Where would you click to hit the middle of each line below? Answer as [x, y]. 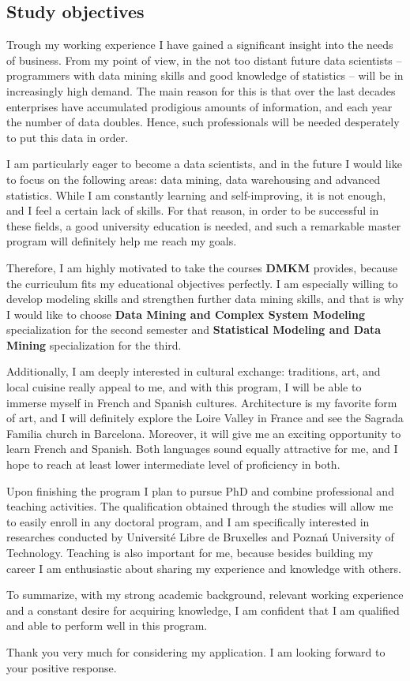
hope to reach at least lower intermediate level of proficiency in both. [173, 464]
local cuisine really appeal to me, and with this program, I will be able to [184, 387]
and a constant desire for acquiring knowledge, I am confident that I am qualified [203, 610]
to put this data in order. [68, 137]
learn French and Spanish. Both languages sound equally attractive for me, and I [202, 449]
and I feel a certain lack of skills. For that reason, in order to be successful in [193, 210]
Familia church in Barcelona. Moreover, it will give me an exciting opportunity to [204, 433]
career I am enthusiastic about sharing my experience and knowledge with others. [204, 568]
